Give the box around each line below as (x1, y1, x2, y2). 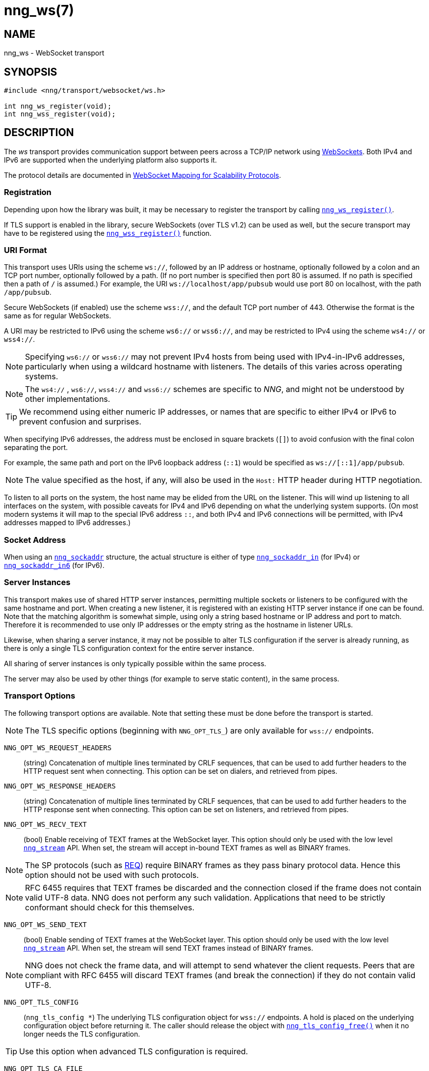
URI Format (4, 245, 47, 255)
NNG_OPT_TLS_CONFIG (4, 998, 79, 1006)
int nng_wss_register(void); (4, 110, 116, 118)
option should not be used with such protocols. (25, 870, 199, 880)
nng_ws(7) (4, 2, 74, 19)
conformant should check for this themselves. (25, 902, 195, 912)
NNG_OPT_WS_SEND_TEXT (4, 920, 87, 929)
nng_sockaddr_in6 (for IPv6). (4, 561, 105, 570)
